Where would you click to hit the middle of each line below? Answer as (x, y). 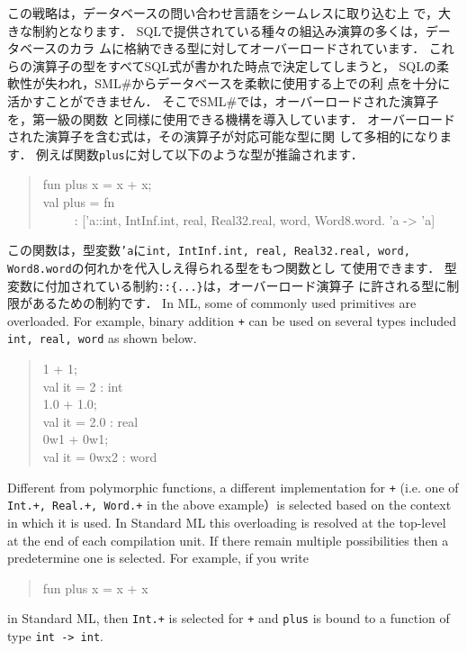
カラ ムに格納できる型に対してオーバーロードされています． (247, 48)
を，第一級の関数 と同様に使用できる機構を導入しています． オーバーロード (231, 118)
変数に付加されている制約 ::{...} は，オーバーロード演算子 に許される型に (227, 285)
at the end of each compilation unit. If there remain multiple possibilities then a (228, 540)
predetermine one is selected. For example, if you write (158, 558)
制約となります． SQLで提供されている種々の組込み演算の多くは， (229, 30)
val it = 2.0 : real (90, 421)
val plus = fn (79, 202)
